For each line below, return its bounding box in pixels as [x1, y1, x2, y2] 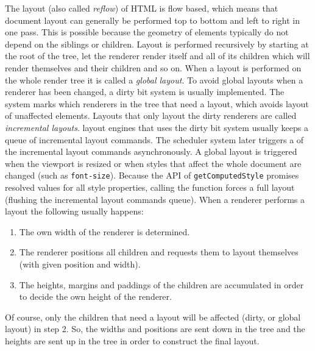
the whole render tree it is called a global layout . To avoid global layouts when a [5, 73, 303, 86]
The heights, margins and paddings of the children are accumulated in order [19, 278, 304, 291]
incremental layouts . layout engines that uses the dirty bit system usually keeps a [5, 121, 308, 133]
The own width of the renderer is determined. [19, 225, 190, 238]
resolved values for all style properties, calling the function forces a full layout [5, 180, 295, 193]
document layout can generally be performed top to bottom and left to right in [5, 13, 300, 26]
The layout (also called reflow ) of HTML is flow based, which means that [5, 2, 278, 14]
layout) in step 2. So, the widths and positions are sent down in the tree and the [5, 322, 305, 335]
